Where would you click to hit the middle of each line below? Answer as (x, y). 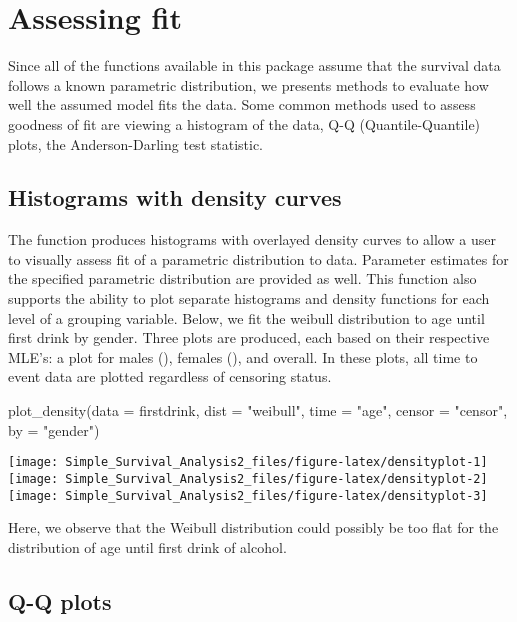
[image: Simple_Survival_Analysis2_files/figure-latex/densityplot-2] (248, 478)
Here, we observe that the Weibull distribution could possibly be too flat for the (253, 527)
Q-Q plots (60, 600)
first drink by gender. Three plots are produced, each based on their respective (249, 337)
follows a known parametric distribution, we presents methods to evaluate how (248, 84)
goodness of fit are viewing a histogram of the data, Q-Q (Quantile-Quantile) (244, 123)
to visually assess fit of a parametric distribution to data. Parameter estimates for (258, 258)
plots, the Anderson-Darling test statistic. (135, 143)
